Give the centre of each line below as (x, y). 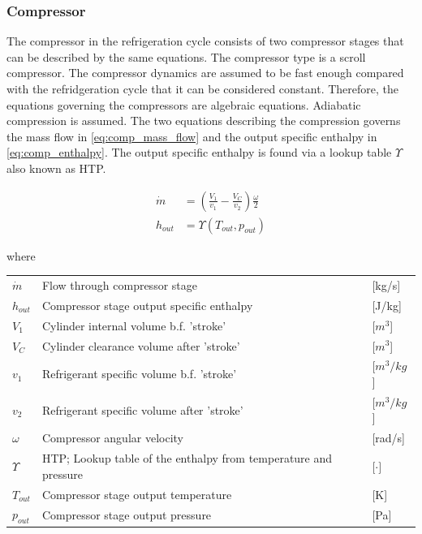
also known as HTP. (56, 168)
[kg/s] (386, 284)
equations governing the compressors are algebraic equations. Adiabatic (184, 104)
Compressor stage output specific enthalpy (147, 305)
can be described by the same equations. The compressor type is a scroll (186, 56)
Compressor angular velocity (112, 438)
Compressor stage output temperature (137, 494)
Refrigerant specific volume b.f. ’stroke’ (139, 374)
